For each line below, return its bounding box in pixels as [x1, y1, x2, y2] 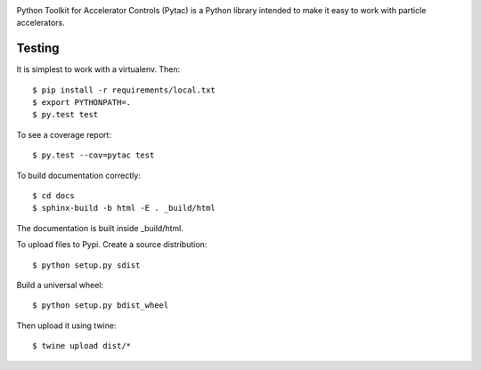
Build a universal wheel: [16, 279, 104, 290]
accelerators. [16, 18, 66, 28]
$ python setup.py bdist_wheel [32, 301, 169, 310]
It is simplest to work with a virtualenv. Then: [16, 64, 181, 75]
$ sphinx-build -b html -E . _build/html [32, 203, 216, 213]
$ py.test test [32, 109, 99, 120]
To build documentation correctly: [16, 170, 142, 181]
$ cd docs [32, 191, 75, 201]
